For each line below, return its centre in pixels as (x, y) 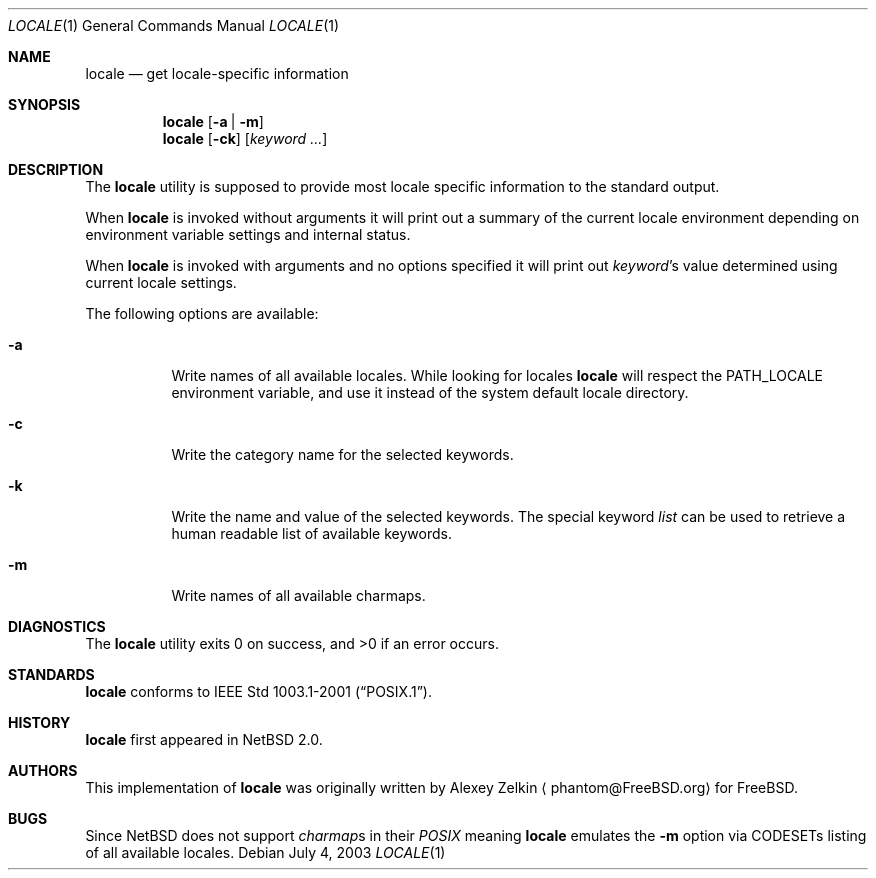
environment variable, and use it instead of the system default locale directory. (430, 392)
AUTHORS (43, 770)
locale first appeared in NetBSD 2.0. (204, 739)
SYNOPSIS (44, 104)
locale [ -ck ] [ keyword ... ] (245, 138)
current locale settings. (161, 282)
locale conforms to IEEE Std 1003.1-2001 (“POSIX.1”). (258, 691)
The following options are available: (202, 313)
